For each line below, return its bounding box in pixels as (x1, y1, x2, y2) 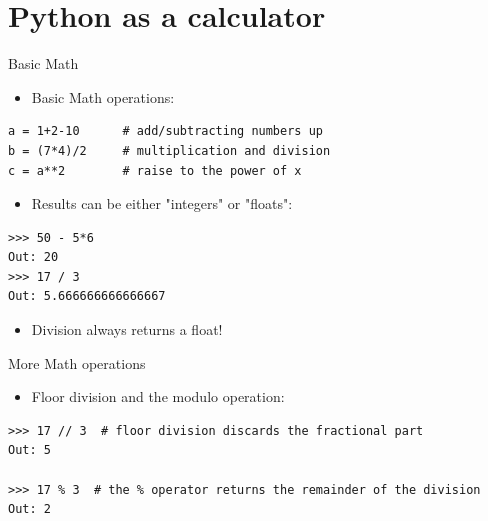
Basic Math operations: (31, 86, 175, 107)
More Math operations (8, 352, 146, 373)
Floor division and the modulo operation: (31, 386, 285, 407)
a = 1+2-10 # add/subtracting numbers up (8, 124, 323, 139)
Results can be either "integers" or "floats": (31, 193, 293, 214)
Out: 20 (8, 250, 59, 265)
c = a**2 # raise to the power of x (8, 163, 302, 178)
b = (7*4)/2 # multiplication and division (8, 143, 331, 158)
